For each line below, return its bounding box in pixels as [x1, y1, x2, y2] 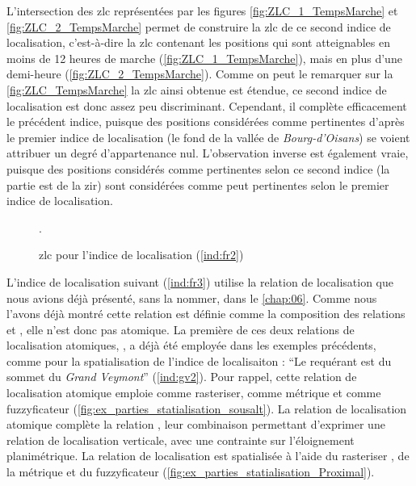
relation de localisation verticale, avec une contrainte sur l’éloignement [6, 431, 355, 448]
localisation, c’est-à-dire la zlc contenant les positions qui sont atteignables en [6, 34, 391, 51]
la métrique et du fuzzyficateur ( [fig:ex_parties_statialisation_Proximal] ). [6, 463, 375, 480]
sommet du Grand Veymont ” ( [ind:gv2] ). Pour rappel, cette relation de [6, 368, 357, 385]
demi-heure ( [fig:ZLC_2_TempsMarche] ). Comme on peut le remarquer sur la [6, 65, 393, 82]
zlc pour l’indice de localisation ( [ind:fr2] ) [39, 246, 244, 263]
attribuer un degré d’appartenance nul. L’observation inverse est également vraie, [6, 145, 409, 161]
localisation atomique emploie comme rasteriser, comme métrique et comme [6, 384, 381, 401]
